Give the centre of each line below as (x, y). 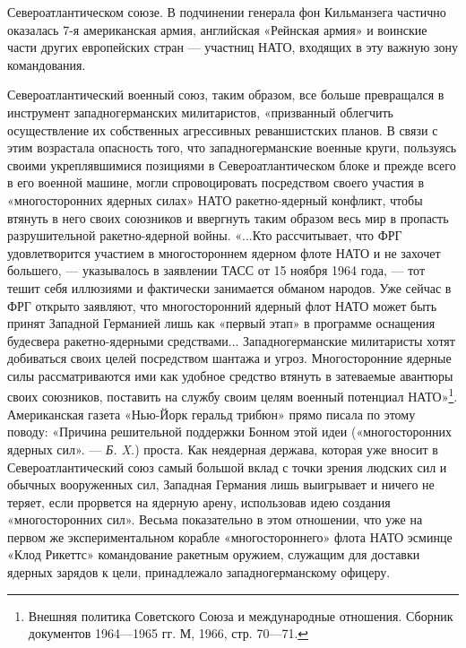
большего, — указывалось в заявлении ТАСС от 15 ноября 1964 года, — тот (216, 270)
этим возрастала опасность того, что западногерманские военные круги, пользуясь (232, 147)
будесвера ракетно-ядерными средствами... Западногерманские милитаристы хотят (231, 340)
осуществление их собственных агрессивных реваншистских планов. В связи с (223, 130)
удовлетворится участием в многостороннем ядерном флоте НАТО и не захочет (224, 252)
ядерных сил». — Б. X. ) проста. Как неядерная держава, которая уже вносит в (223, 449)
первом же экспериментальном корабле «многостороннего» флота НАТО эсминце (230, 536)
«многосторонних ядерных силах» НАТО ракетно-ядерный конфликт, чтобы (215, 199)
